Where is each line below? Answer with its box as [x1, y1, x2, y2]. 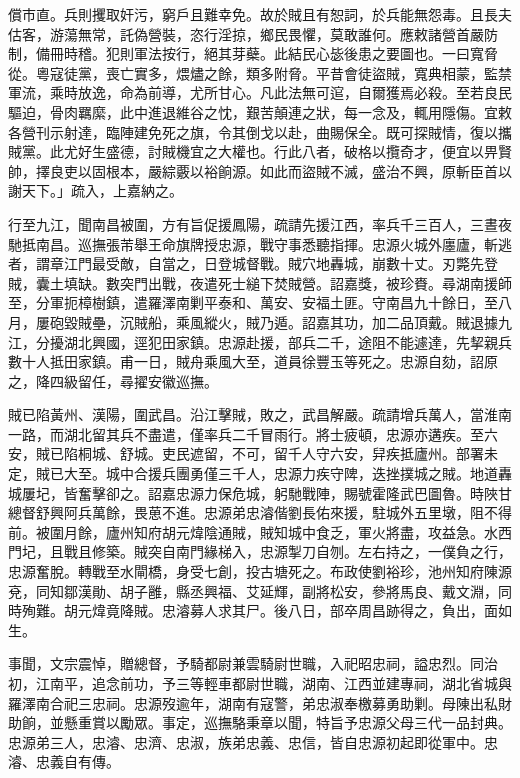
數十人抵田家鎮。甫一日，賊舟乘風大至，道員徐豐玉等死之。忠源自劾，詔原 [8, 351, 498, 372]
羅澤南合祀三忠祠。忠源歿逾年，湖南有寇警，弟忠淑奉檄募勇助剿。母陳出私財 [8, 692, 512, 713]
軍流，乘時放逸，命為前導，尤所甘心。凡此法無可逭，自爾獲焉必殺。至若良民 [8, 82, 512, 103]
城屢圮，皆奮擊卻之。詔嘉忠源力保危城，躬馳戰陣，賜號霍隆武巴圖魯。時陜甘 [8, 482, 512, 503]
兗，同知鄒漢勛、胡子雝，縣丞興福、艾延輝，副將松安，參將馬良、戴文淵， [8, 580, 498, 601]
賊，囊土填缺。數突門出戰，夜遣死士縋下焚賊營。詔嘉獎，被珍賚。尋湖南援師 [8, 272, 512, 293]
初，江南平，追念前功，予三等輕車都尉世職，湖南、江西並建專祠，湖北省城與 [8, 673, 512, 693]
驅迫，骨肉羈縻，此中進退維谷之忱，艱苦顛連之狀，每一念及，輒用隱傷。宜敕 [8, 101, 512, 122]
